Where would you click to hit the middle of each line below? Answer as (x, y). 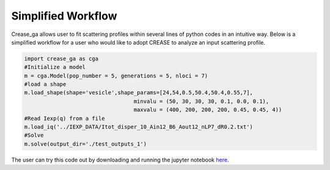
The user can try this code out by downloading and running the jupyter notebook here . (120, 160)
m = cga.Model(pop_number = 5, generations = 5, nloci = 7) (116, 76)
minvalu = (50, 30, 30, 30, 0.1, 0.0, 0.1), (201, 101)
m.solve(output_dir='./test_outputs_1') (85, 144)
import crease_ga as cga (61, 58)
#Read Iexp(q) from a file (64, 118)
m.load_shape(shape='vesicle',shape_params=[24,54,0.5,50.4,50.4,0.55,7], (139, 93)
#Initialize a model (55, 67)
